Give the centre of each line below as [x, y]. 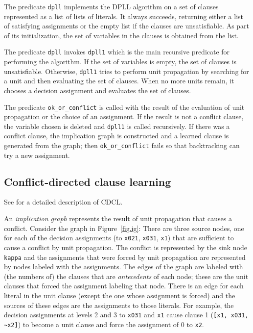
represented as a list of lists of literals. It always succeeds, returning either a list [124, 16]
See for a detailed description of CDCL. [63, 202]
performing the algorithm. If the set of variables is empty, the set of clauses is [120, 62]
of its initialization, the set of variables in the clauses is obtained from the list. [121, 35]
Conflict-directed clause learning [88, 181]
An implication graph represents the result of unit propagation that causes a [118, 218]
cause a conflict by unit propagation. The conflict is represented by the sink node [126, 247]
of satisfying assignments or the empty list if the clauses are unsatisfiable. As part [127, 26]
